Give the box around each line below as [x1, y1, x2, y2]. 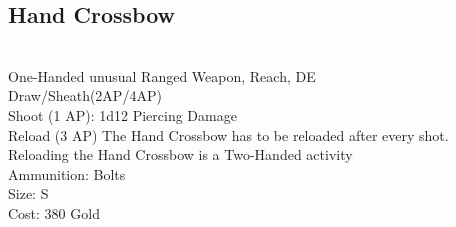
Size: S [8, 183, 49, 204]
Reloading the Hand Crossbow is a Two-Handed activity [8, 144, 353, 165]
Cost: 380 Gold [8, 202, 100, 223]
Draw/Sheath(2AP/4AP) [8, 85, 162, 106]
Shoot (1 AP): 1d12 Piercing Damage [8, 104, 237, 125]
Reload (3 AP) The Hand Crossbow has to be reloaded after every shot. [8, 124, 449, 145]
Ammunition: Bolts [8, 163, 126, 184]
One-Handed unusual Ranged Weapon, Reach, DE [8, 65, 316, 86]
